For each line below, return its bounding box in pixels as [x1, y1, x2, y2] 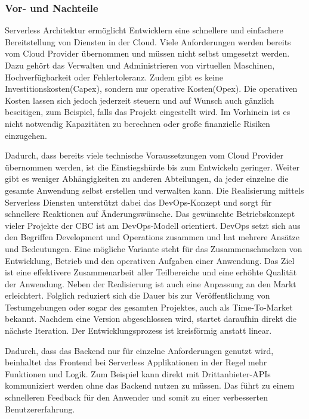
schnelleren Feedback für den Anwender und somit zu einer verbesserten [5, 391, 268, 404]
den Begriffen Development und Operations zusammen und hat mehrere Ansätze [5, 231, 299, 243]
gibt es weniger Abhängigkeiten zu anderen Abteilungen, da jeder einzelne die [5, 172, 289, 185]
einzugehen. [5, 129, 47, 141]
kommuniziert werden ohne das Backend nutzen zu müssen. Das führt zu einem [5, 379, 295, 392]
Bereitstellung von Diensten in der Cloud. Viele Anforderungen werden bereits [5, 35, 291, 48]
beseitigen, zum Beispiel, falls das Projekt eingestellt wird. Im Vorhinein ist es [5, 105, 291, 118]
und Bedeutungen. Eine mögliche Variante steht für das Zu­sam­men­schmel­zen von [5, 242, 302, 254]
